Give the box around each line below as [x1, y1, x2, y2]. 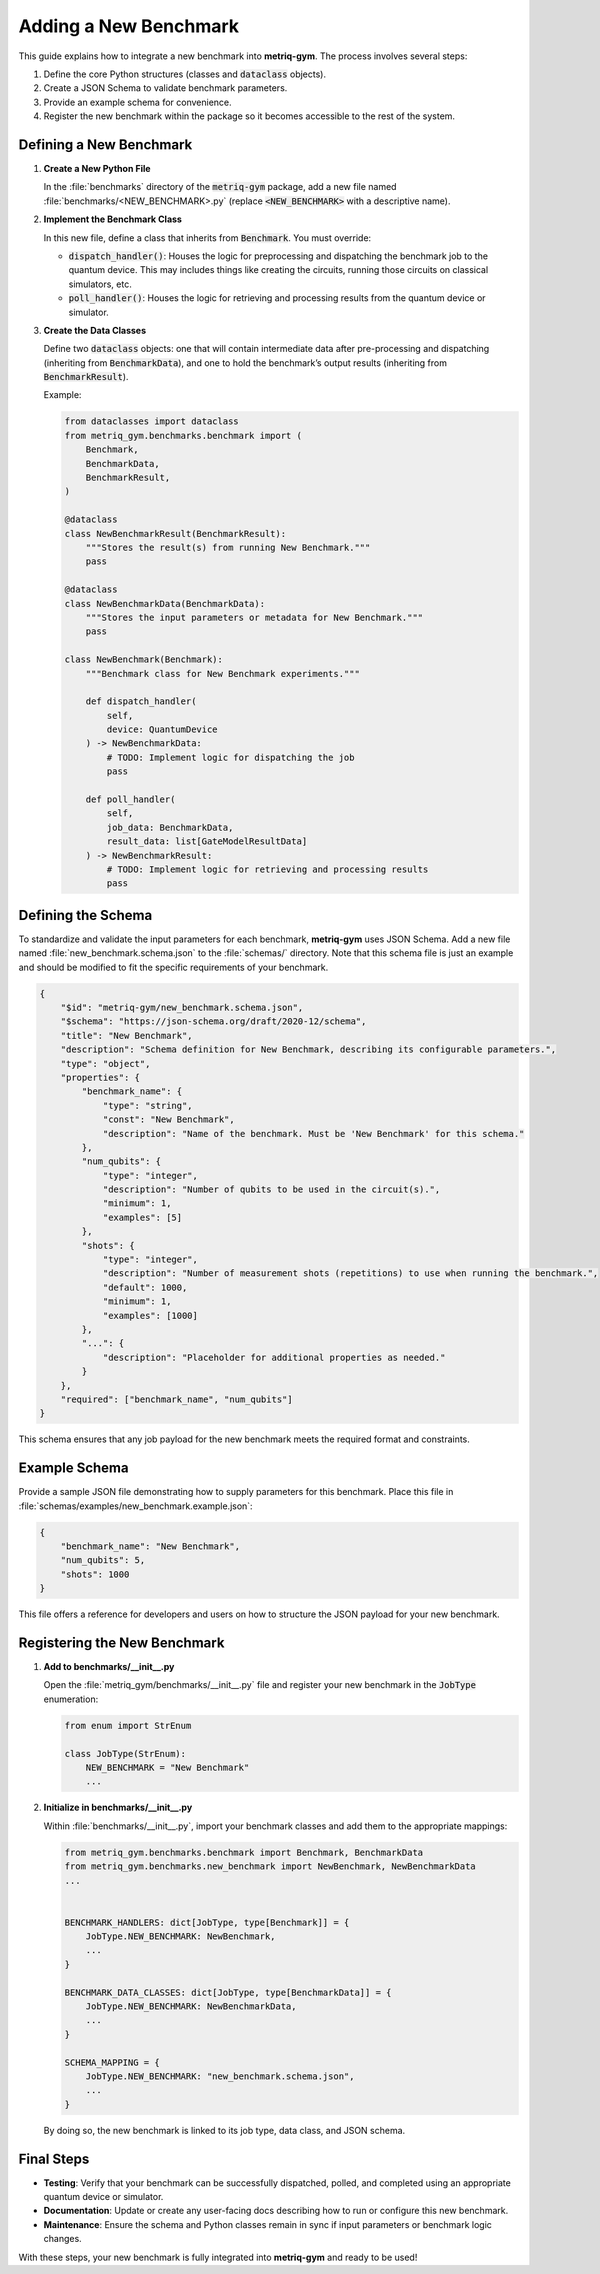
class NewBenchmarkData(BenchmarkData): [64, 598, 265, 609]
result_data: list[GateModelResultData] [106, 836, 308, 847]
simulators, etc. [68, 278, 132, 290]
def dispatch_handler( [85, 696, 197, 707]
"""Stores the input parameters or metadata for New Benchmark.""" [85, 611, 424, 623]
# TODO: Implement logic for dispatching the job [106, 751, 355, 763]
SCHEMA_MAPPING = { [64, 2056, 160, 2068]
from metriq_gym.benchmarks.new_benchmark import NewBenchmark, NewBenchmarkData [64, 1861, 477, 1872]
